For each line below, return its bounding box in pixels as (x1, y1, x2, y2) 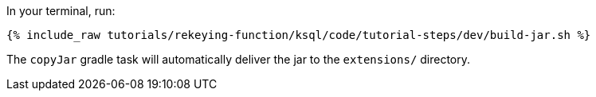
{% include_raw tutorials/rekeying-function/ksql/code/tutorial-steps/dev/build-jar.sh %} (6, 29, 591, 41)
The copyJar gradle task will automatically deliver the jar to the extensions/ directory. (6, 52, 471, 66)
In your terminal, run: (6, 4, 116, 17)
